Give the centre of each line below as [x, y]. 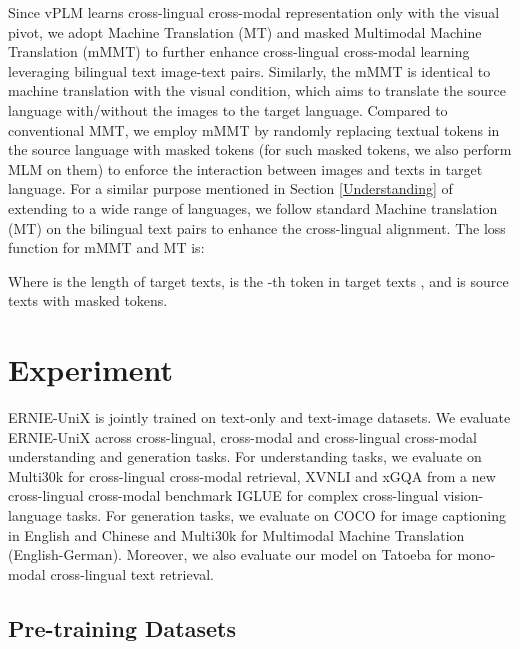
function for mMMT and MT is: [106, 247]
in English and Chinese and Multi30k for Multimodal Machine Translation [236, 534]
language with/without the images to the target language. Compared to [228, 109]
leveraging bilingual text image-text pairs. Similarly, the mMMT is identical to [249, 70]
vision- [463, 495]
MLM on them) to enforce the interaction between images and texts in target [245, 168]
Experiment [91, 369]
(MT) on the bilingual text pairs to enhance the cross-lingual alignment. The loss [257, 227]
